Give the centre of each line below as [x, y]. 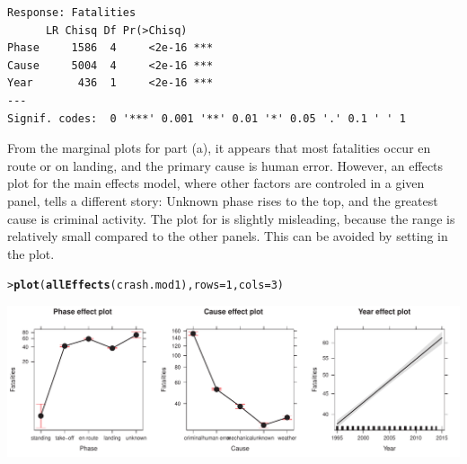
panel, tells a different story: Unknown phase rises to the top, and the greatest [223, 200]
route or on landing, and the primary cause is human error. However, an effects [225, 165]
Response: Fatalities [72, 13]
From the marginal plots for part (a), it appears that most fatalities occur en [219, 148]
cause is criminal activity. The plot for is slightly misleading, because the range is [231, 218]
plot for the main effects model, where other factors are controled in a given [216, 183]
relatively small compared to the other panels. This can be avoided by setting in [228, 236]
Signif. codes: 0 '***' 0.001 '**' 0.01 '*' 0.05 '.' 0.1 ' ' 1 [207, 118]
